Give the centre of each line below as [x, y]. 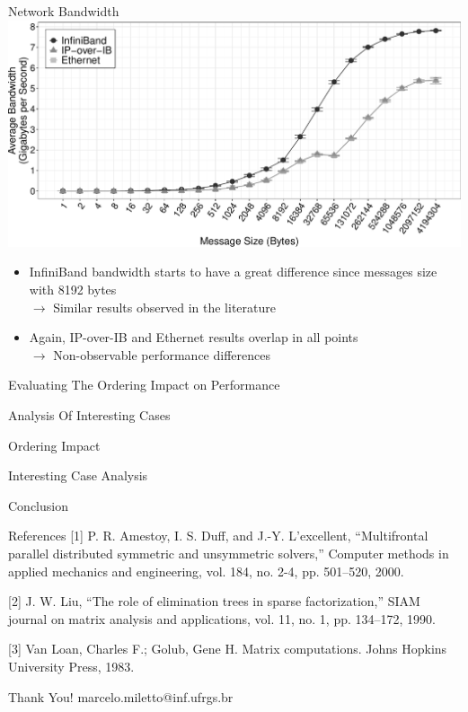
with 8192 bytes [73, 290]
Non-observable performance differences [162, 354]
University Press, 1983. [71, 666]
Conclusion [38, 505]
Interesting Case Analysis [78, 475]
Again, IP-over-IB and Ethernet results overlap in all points [194, 337]
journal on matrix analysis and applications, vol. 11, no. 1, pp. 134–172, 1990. [222, 618]
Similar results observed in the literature [164, 307]
